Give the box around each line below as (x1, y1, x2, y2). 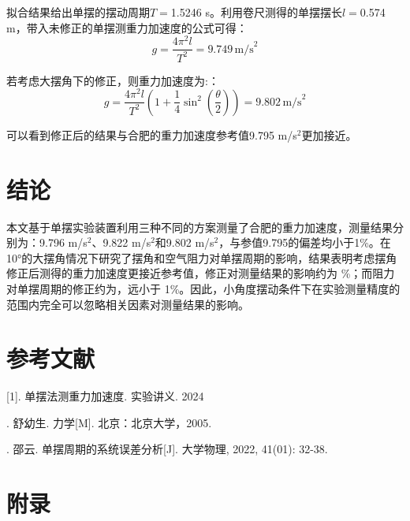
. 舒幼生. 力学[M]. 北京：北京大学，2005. (6, 414, 212, 430)
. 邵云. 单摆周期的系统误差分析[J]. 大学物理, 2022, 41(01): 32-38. (6, 441, 328, 457)
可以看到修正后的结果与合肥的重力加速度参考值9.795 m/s (6, 126, 297, 143)
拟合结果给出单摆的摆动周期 (6, 4, 150, 20)
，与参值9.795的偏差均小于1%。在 (218, 234, 391, 251)
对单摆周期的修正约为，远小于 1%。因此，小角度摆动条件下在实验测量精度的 (6, 280, 401, 296)
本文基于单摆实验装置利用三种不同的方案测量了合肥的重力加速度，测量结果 (6, 218, 393, 235)
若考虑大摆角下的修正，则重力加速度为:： (6, 72, 219, 88)
